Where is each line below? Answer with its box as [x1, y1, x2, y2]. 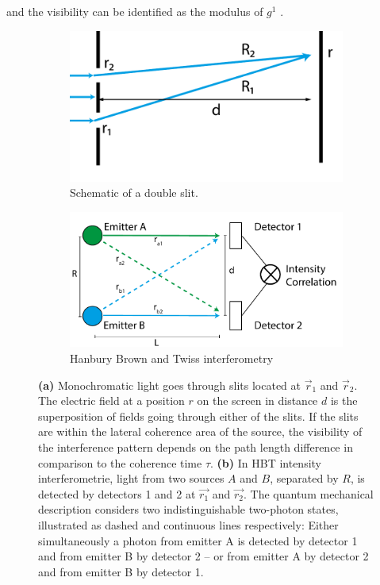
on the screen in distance [197, 392, 318, 409]
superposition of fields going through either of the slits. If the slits [38, 407, 359, 424]
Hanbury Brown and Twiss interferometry [70, 350, 274, 366]
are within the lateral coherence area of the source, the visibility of [38, 423, 363, 440]
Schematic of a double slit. [70, 184, 198, 201]
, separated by [270, 470, 339, 487]
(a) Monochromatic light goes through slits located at [38, 376, 301, 393]
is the [330, 392, 358, 409]
